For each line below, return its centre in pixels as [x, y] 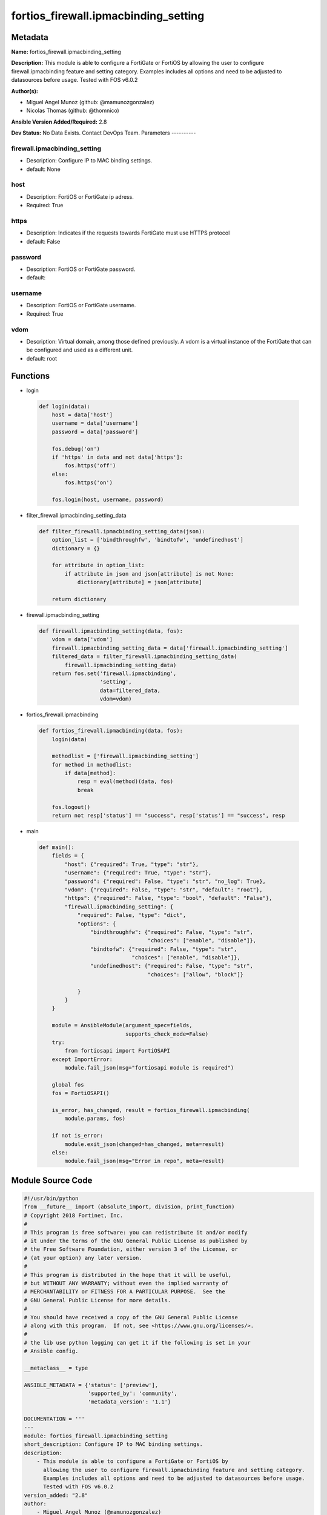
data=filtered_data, [130, 690]
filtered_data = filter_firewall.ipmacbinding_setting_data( [144, 657]
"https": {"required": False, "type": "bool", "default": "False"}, [168, 898]
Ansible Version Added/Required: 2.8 [59, 122]
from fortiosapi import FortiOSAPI [117, 1051]
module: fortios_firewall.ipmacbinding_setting [96, 1436]
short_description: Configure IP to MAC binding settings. [113, 1444]
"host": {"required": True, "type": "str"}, [132, 864]
